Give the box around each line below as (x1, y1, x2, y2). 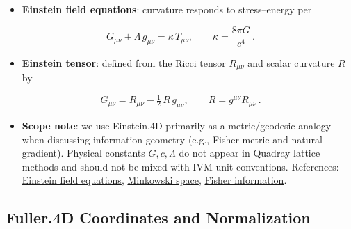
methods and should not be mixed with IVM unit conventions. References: (22, 159, 339, 173)
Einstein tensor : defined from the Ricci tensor (22, 55, 226, 70)
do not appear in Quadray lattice (179, 145, 320, 160)
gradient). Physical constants (22, 145, 145, 160)
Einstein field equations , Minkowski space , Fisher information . (22, 173, 287, 187)
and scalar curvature (247, 55, 335, 70)
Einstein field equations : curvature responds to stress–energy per (22, 2, 312, 16)
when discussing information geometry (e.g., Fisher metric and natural (22, 132, 323, 146)
